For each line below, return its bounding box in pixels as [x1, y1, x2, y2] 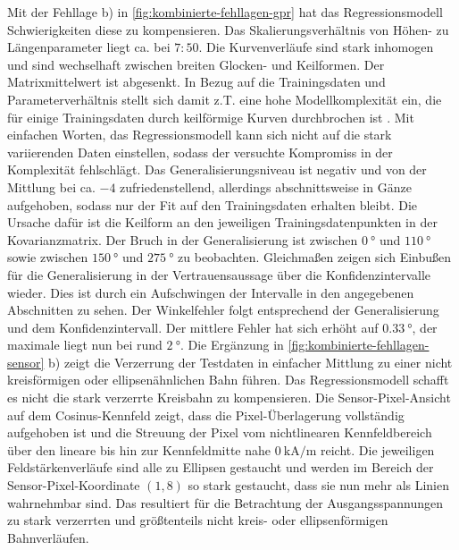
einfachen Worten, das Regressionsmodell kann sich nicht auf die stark [7, 125, 392, 144]
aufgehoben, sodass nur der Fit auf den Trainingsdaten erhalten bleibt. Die [7, 195, 418, 214]
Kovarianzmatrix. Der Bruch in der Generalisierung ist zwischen [7, 230, 358, 249]
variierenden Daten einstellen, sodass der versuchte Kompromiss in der [7, 142, 393, 161]
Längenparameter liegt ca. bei [7, 38, 171, 56]
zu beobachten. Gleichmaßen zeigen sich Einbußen [178, 248, 452, 267]
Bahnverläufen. [7, 528, 89, 546]
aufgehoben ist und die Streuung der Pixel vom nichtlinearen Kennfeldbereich [7, 423, 432, 442]
